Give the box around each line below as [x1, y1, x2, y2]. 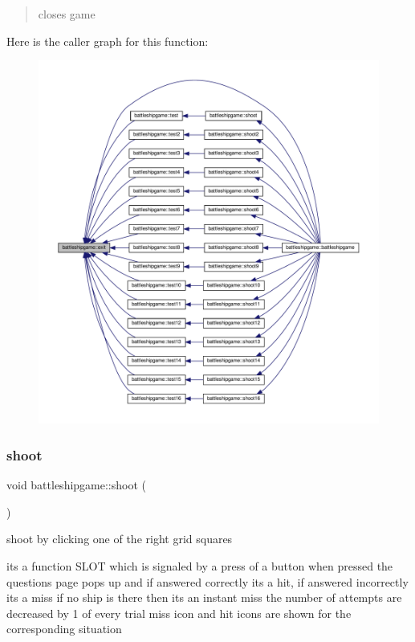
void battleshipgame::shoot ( [6, 476, 147, 493]
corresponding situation [6, 620, 122, 637]
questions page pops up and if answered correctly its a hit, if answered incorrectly [6, 573, 409, 590]
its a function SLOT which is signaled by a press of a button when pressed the [6, 558, 393, 575]
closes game [38, 6, 96, 22]
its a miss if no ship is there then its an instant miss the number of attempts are [6, 589, 402, 606]
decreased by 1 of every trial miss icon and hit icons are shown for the [6, 604, 352, 621]
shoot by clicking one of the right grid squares [6, 530, 233, 547]
